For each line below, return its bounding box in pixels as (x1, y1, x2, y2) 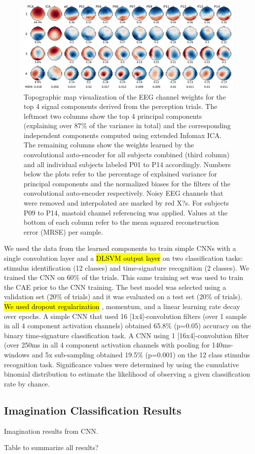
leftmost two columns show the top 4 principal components (24, 110, 202, 121)
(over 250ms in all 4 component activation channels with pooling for (4, 340, 210, 350)
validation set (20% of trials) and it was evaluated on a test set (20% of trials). (4, 291, 243, 302)
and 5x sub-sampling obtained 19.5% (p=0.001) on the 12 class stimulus (32, 349, 250, 359)
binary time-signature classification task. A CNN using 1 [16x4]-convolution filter (4, 330, 249, 340)
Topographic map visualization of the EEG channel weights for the (24, 91, 226, 102)
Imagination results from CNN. (4, 425, 98, 436)
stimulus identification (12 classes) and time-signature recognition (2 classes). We (4, 262, 249, 273)
